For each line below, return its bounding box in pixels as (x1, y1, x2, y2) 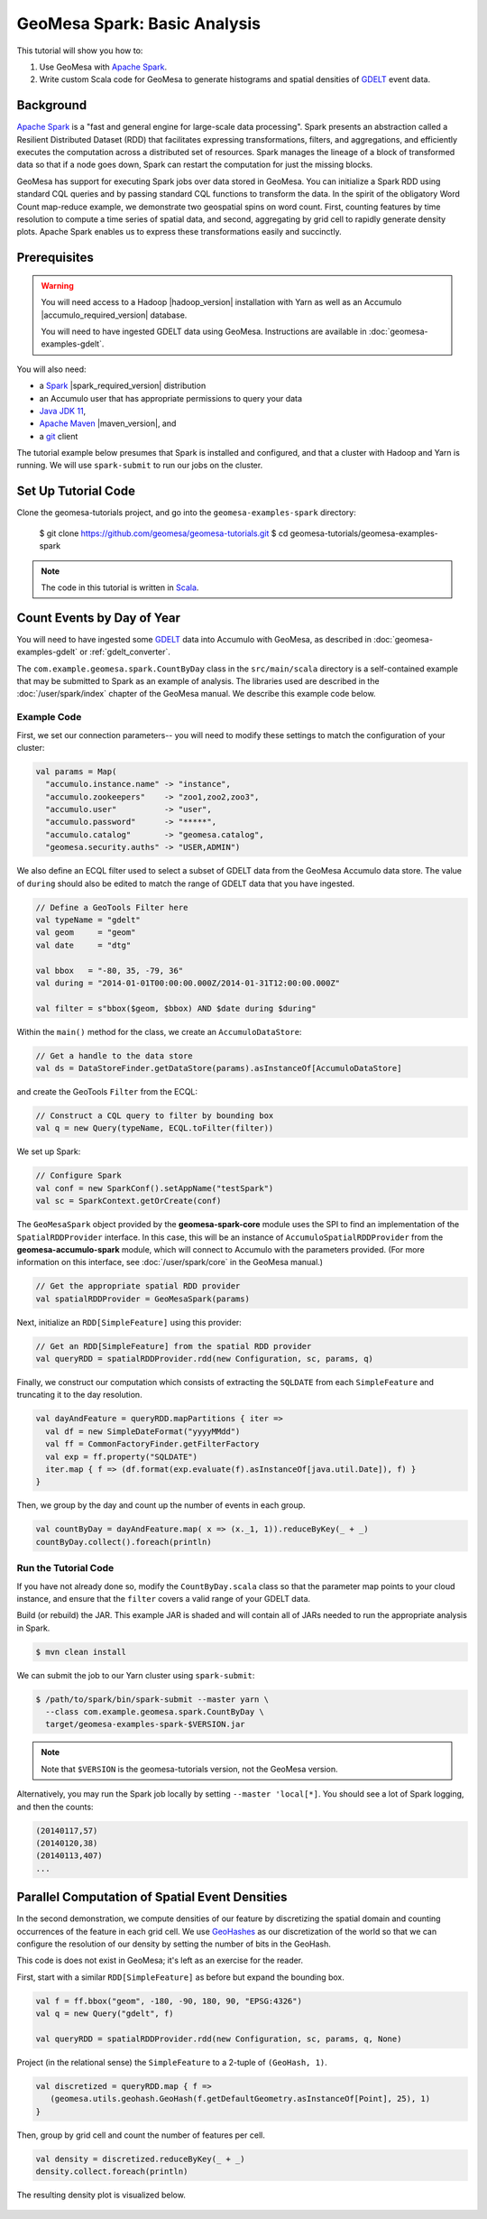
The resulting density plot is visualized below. (16, 2189, 187, 2201)
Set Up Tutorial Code (16, 484, 135, 499)
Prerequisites (16, 250, 94, 265)
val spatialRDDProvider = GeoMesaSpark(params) (35, 1293, 250, 1304)
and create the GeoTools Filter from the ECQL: (16, 1086, 198, 1097)
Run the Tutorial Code (16, 1562, 115, 1575)
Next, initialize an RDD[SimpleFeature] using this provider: (16, 1317, 243, 1327)
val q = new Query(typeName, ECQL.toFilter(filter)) (35, 1123, 274, 1133)
